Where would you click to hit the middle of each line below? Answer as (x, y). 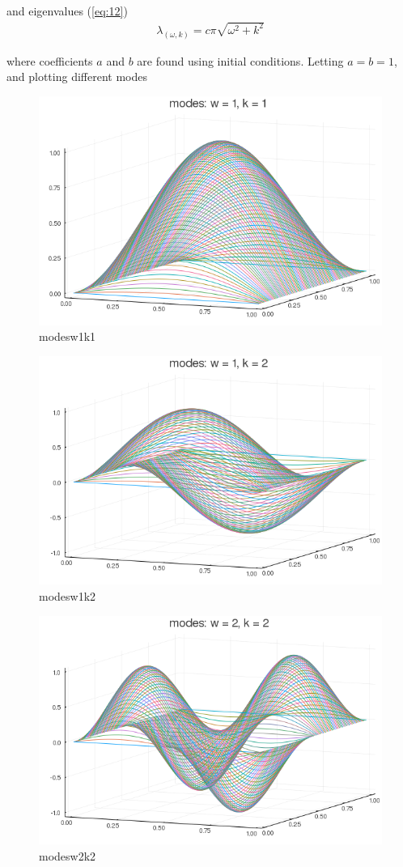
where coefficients (50, 60)
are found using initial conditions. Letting (240, 60)
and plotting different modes (77, 76)
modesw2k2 (68, 855)
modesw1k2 (68, 596)
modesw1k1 (68, 336)
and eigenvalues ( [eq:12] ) (67, 11)
